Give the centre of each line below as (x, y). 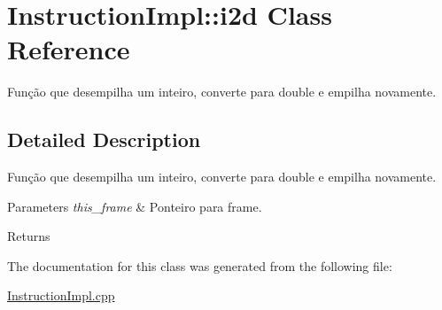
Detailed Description (104, 139)
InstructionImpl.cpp (61, 295)
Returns (29, 236)
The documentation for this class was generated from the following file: (200, 265)
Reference (69, 49)
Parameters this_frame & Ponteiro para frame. (135, 206)
